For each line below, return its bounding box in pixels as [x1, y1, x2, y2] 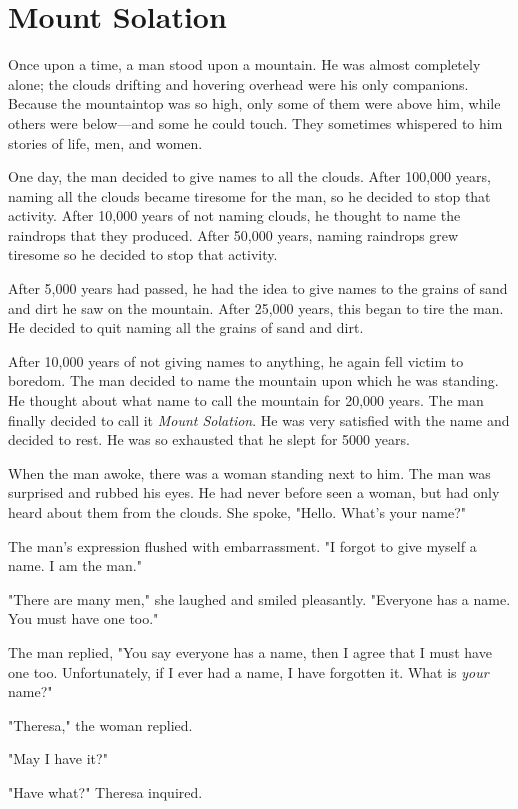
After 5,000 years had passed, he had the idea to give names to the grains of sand [8, 278, 508, 299]
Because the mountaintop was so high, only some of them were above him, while [8, 93, 501, 114]
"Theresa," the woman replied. [8, 714, 193, 735]
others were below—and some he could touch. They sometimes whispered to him [8, 112, 503, 133]
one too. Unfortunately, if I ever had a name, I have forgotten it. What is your [8, 661, 489, 682]
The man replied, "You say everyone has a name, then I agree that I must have [8, 641, 492, 662]
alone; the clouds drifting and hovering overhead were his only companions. [8, 73, 469, 94]
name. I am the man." [8, 555, 142, 576]
